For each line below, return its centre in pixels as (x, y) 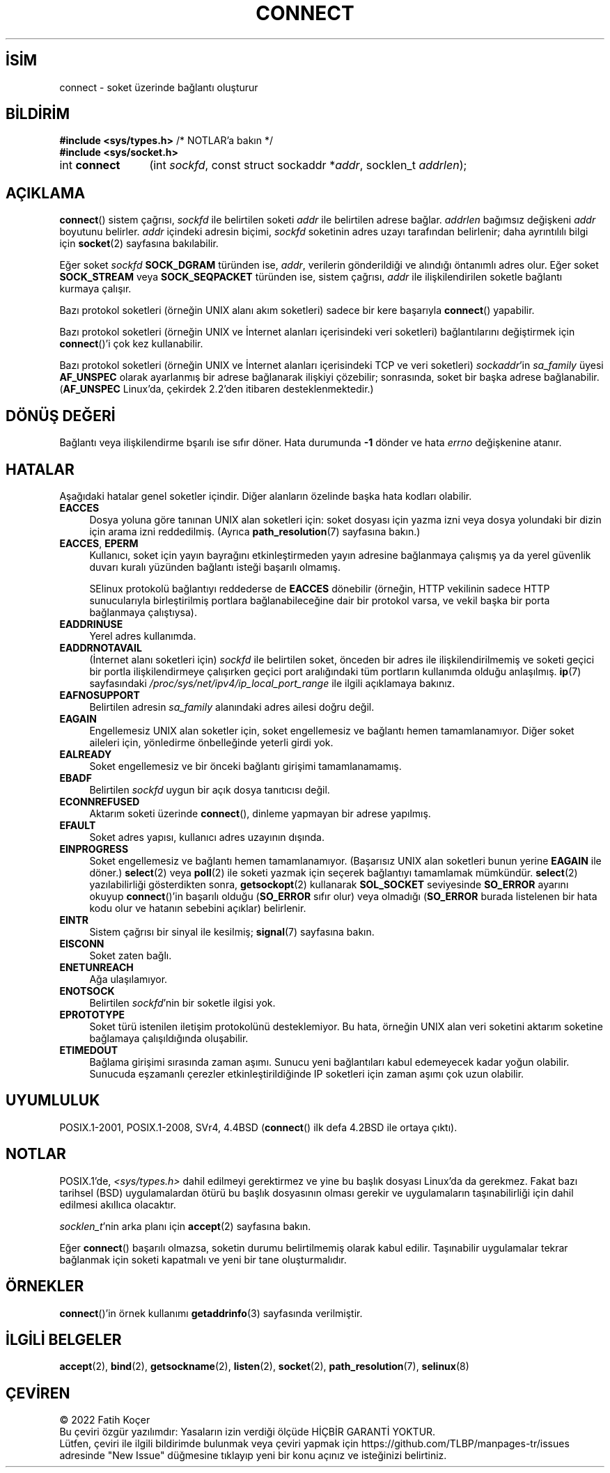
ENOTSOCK (87, 991)
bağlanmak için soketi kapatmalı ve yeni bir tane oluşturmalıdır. (203, 1259)
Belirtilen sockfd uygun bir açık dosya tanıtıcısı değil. (210, 789)
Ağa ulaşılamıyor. (128, 979)
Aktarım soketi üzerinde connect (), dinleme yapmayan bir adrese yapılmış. (260, 813)
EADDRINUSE (91, 624)
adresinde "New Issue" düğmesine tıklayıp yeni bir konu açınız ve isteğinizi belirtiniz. (253, 1456)
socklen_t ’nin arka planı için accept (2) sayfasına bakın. (185, 1226)
